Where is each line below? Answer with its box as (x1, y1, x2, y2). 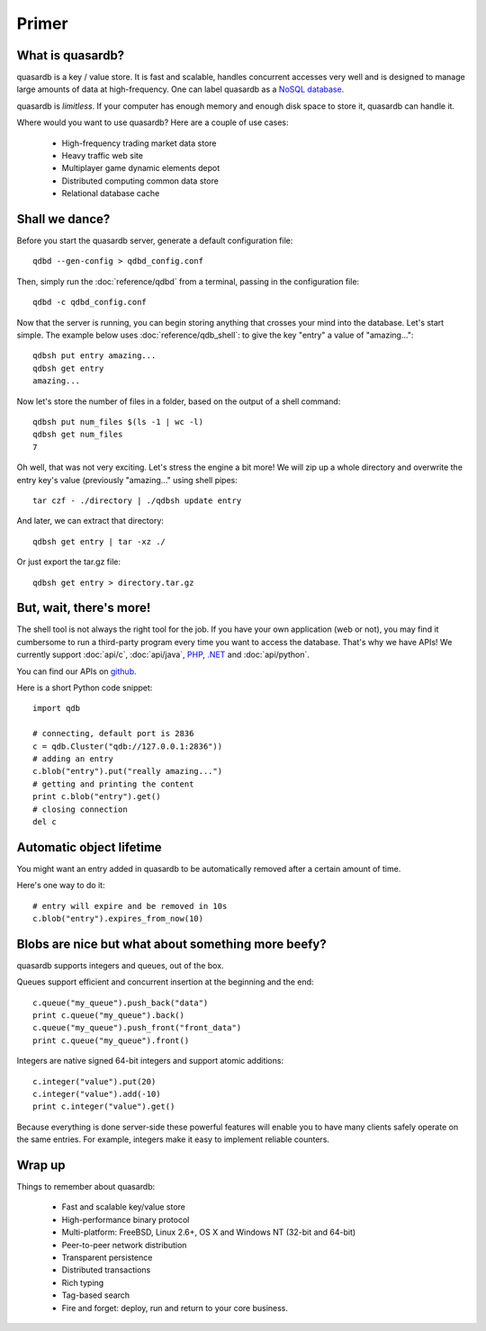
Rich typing (61, 1277, 104, 1288)
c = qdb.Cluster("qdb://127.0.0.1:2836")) (32, 741, 223, 751)
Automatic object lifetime (16, 840, 162, 855)
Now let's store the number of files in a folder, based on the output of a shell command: (16, 396, 341, 407)
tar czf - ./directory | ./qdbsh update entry (32, 495, 242, 506)
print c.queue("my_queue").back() (32, 1011, 184, 1021)
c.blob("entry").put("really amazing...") (32, 766, 223, 777)
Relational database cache (61, 188, 160, 199)
